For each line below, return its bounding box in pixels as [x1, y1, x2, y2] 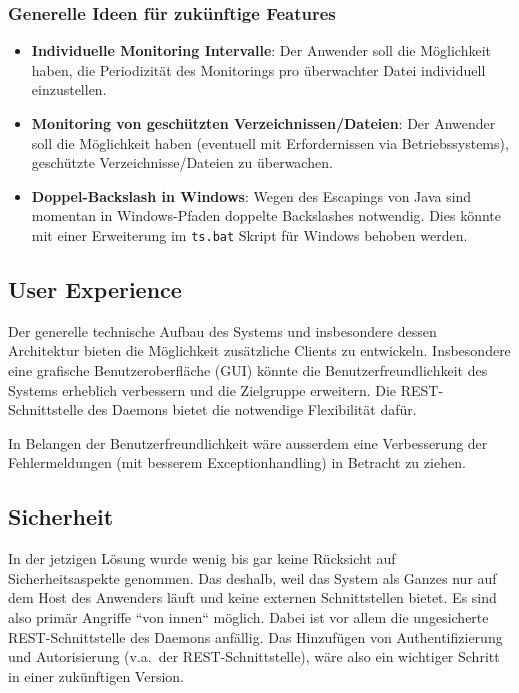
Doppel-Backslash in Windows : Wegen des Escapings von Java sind [31, 185, 472, 206]
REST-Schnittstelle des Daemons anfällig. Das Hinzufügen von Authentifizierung [8, 626, 503, 647]
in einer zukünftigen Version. [8, 665, 184, 686]
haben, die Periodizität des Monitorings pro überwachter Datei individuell [31, 59, 486, 80]
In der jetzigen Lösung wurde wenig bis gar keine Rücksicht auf [8, 548, 396, 569]
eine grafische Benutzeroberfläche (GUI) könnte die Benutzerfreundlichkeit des [8, 360, 488, 381]
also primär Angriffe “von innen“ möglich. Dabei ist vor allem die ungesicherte [8, 606, 489, 627]
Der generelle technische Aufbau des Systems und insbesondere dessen [8, 320, 437, 341]
